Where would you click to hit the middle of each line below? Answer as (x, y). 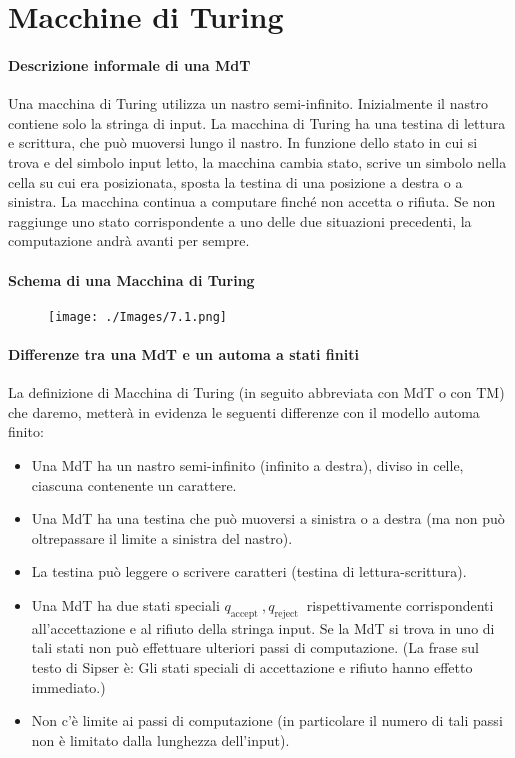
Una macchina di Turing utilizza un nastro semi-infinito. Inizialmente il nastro (248, 103)
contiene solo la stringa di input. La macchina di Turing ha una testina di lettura (257, 122)
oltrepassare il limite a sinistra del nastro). (162, 537)
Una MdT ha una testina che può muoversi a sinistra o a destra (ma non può (268, 518)
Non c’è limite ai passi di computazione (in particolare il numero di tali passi (267, 720)
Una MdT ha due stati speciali (125, 604)
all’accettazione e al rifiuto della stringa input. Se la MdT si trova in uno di (263, 627)
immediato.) (68, 686)
